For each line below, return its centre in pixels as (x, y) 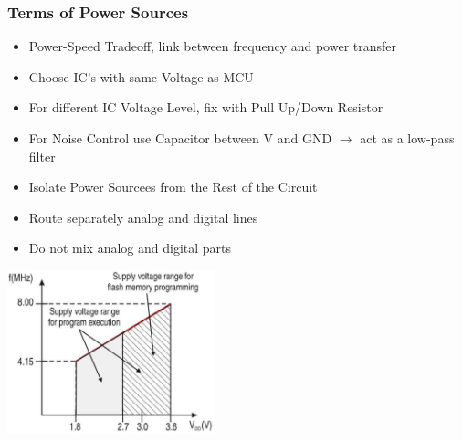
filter (42, 156)
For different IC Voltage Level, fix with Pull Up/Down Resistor (206, 107)
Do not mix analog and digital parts (130, 248)
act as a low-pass (407, 138)
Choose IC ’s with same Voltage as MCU (141, 76)
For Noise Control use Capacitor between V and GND (180, 138)
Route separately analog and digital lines (143, 217)
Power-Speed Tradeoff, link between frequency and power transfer (213, 46)
